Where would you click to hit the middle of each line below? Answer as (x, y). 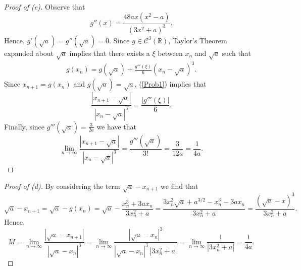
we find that (180, 186)
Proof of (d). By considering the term (62, 186)
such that (237, 53)
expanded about (29, 53)
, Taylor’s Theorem (198, 40)
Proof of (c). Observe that (45, 7)
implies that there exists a (110, 53)
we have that (116, 126)
